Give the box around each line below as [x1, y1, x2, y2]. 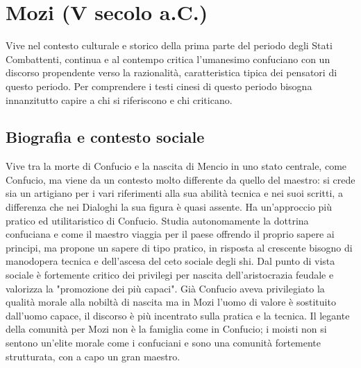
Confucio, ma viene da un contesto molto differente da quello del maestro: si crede [6, 172, 355, 186]
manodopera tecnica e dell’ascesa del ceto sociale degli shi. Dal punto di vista [6, 254, 335, 268]
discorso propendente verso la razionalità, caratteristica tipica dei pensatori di [6, 65, 337, 80]
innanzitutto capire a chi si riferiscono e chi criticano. [6, 92, 233, 107]
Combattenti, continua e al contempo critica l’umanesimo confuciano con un [6, 51, 330, 66]
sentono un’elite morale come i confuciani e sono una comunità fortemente [6, 335, 321, 350]
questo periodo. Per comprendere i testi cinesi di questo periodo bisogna [6, 78, 312, 93]
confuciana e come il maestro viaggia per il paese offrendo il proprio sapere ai [6, 227, 335, 241]
